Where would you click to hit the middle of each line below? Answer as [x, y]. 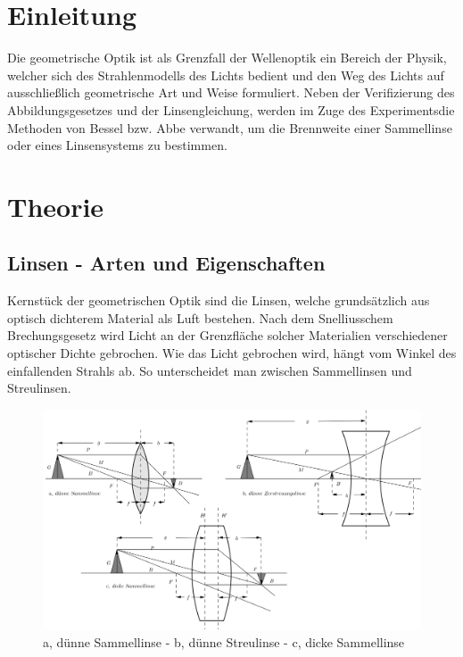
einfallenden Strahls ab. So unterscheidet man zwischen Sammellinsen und [210, 370]
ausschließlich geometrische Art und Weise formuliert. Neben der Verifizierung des [231, 92]
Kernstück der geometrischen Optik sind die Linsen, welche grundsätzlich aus [219, 300]
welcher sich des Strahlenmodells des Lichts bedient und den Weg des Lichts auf [226, 75]
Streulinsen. [39, 388]
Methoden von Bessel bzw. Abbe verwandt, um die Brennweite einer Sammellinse [230, 127]
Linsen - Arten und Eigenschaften [166, 263]
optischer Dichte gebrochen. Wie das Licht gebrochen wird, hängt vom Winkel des [232, 353]
